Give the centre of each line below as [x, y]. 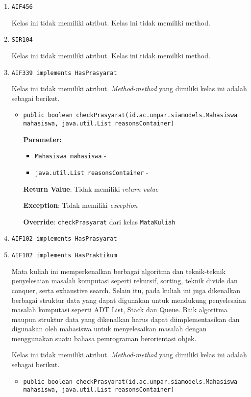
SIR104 [22, 40]
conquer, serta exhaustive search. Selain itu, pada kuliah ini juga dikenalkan [126, 290]
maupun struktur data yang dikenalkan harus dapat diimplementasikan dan [125, 319]
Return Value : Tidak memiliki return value [91, 188]
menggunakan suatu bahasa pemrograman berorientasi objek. [104, 338]
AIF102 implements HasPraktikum [64, 256]
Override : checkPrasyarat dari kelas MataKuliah [99, 221]
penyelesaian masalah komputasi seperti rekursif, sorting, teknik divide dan [125, 281]
